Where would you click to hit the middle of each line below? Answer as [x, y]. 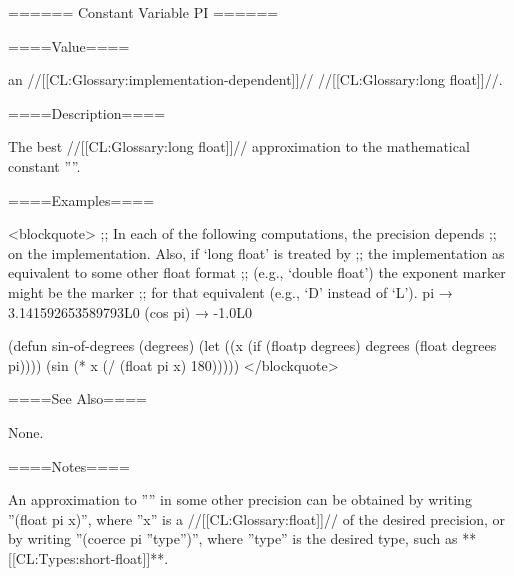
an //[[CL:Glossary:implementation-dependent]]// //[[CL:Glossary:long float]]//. [255, 79]
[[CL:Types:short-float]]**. [88, 557]
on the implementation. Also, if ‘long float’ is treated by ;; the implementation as [256, 252]
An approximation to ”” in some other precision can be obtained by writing [240, 499]
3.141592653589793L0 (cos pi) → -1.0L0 [130, 311]
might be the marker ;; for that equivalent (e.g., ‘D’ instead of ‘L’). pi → [230, 291]
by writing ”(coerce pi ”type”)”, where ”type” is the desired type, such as [233, 538]
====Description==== [87, 112]
